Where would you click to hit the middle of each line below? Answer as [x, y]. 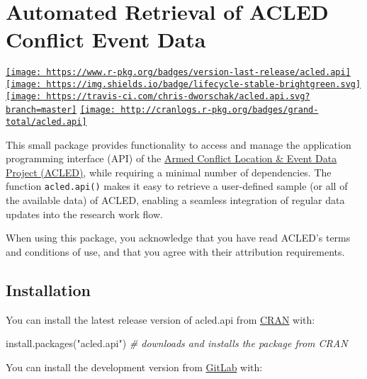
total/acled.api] [46, 121]
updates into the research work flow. [84, 214]
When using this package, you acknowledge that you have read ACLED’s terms [178, 238]
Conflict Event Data [106, 39]
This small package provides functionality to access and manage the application [179, 144]
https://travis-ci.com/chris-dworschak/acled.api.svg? [178, 96]
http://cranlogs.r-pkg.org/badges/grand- [220, 110]
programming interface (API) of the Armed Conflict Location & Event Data [171, 158]
